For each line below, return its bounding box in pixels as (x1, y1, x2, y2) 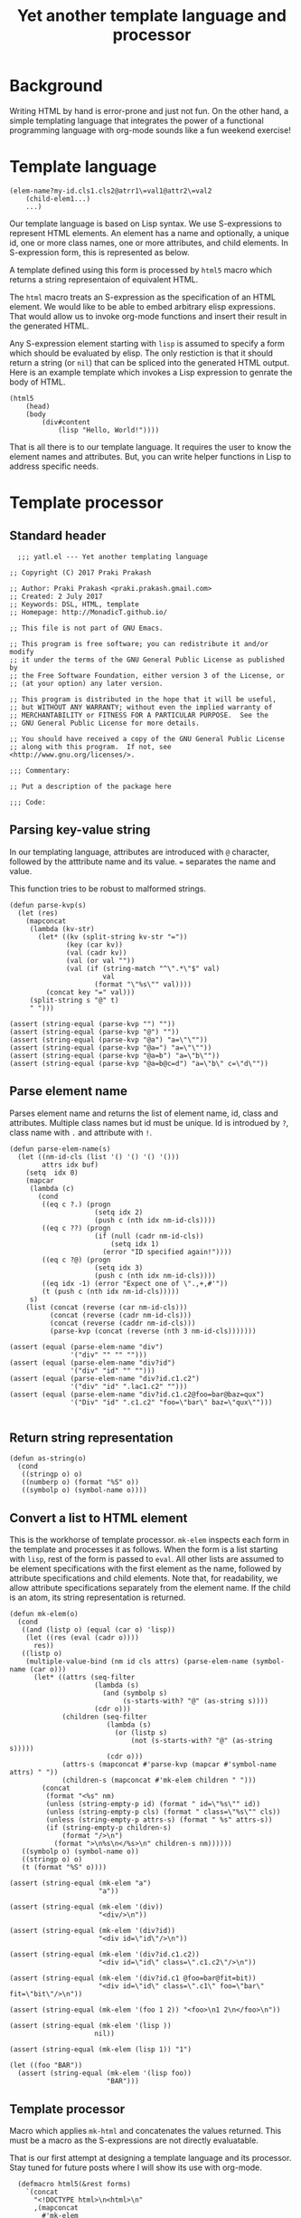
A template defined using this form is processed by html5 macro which (9, 264, 273, 275)
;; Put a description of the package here (9, 782, 172, 791)
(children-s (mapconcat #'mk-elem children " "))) (61, 1775, 257, 1785)
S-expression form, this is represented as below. (9, 246, 190, 258)
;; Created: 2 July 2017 (9, 592, 103, 601)
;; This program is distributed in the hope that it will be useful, (9, 694, 277, 704)
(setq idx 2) (94, 1207, 144, 1217)
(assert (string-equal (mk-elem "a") (9, 1879, 152, 1888)
